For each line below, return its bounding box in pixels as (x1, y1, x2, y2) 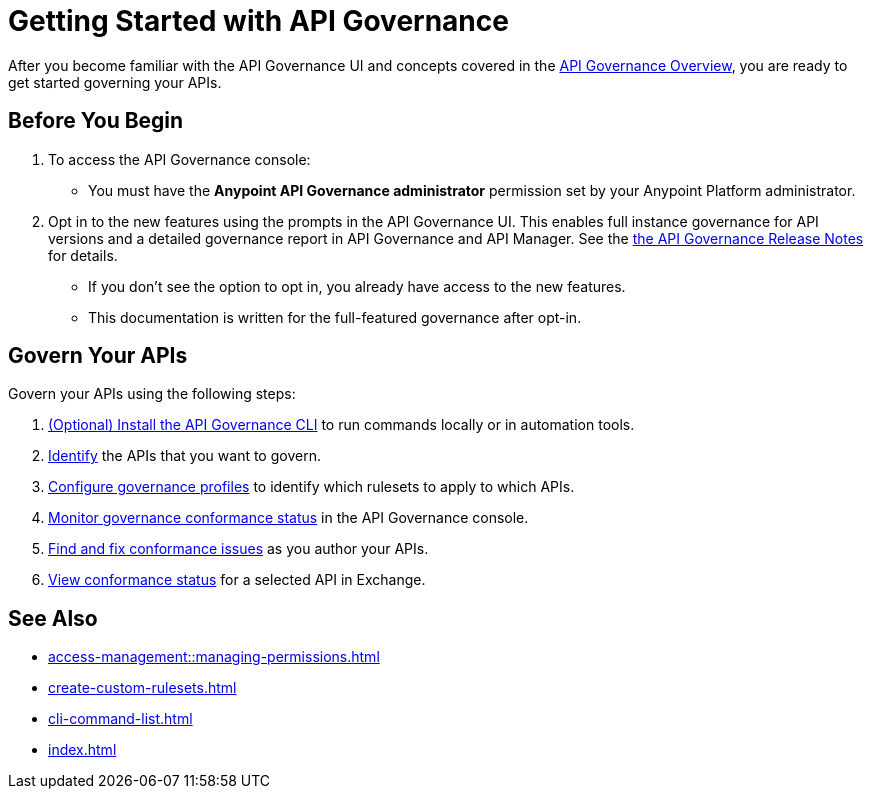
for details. (48, 246, 118, 264)
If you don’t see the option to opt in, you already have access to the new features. (88, 277, 626, 295)
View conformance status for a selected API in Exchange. (48, 571, 426, 589)
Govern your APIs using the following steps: (8, 385, 296, 403)
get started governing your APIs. (8, 73, 222, 91)
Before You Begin (8, 108, 184, 134)
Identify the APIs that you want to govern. (48, 447, 321, 465)
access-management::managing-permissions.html (48, 648, 380, 666)
